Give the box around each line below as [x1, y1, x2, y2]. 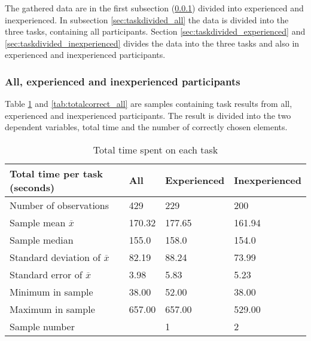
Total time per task [10, 166, 103, 180]
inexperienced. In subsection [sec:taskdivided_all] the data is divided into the [5, 13, 289, 26]
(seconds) [10, 180, 55, 194]
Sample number [10, 319, 75, 333]
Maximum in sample [10, 302, 95, 316]
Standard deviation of [10, 250, 101, 264]
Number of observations [10, 198, 109, 212]
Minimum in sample [10, 284, 93, 299]
